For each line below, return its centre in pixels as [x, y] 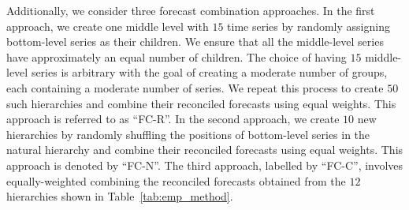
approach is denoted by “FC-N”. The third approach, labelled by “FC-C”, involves [205, 165]
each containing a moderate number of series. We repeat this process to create [195, 87]
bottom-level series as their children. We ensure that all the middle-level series [195, 41]
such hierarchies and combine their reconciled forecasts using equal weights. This [201, 103]
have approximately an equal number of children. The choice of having [177, 56]
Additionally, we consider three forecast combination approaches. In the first [191, 10]
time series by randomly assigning [309, 26]
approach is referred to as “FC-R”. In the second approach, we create [173, 119]
